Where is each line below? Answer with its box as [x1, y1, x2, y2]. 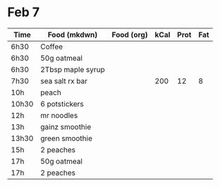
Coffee [39, 42, 63, 52]
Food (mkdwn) [47, 30, 98, 40]
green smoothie [39, 133, 93, 143]
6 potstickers [39, 99, 85, 109]
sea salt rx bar [39, 76, 88, 85]
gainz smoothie [39, 121, 92, 131]
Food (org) [111, 30, 148, 40]
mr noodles [39, 110, 78, 120]
